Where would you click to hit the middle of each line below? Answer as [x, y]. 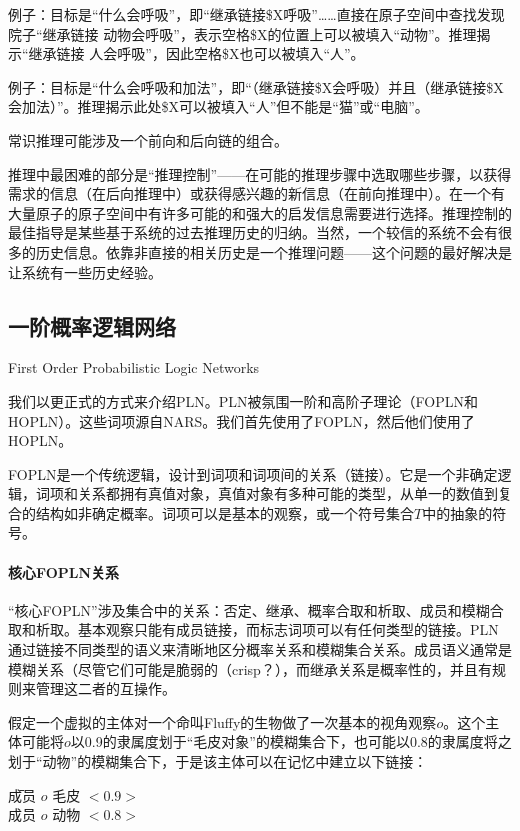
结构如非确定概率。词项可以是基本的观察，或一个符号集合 [224, 512]
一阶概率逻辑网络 [92, 325]
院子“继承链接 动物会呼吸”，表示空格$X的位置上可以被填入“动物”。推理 [242, 33]
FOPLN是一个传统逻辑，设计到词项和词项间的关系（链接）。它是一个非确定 [253, 473]
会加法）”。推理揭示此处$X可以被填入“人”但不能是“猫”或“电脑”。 [218, 106]
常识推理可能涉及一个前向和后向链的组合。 [148, 139]
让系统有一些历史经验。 [85, 271]
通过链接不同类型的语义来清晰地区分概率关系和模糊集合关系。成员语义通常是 [260, 649]
